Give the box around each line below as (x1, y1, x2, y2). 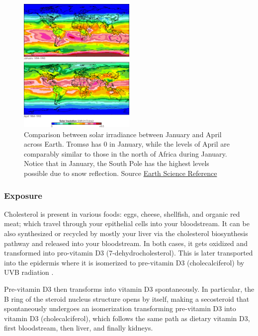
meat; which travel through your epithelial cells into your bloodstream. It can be (4, 218, 250, 229)
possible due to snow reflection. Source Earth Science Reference (24, 168, 217, 178)
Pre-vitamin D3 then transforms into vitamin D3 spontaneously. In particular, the (4, 283, 255, 294)
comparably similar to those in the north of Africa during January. (24, 148, 227, 159)
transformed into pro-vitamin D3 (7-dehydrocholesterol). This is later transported (4, 248, 253, 258)
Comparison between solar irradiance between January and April (24, 129, 222, 139)
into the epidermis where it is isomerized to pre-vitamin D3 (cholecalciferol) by (4, 257, 245, 267)
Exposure (4, 189, 42, 201)
